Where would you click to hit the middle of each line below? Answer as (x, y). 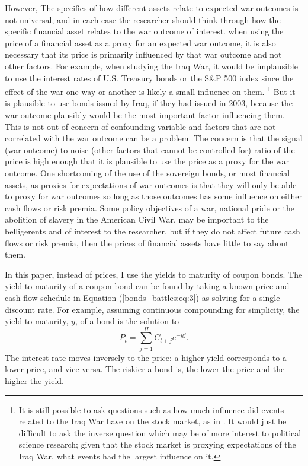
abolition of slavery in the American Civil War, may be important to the (137, 219)
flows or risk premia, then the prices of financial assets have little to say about (147, 242)
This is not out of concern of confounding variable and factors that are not (140, 126)
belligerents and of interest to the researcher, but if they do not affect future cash (153, 231)
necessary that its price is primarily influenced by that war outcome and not (143, 54)
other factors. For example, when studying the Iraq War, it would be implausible (151, 66)
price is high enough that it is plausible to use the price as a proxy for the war (147, 161)
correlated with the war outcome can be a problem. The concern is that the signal (154, 138)
